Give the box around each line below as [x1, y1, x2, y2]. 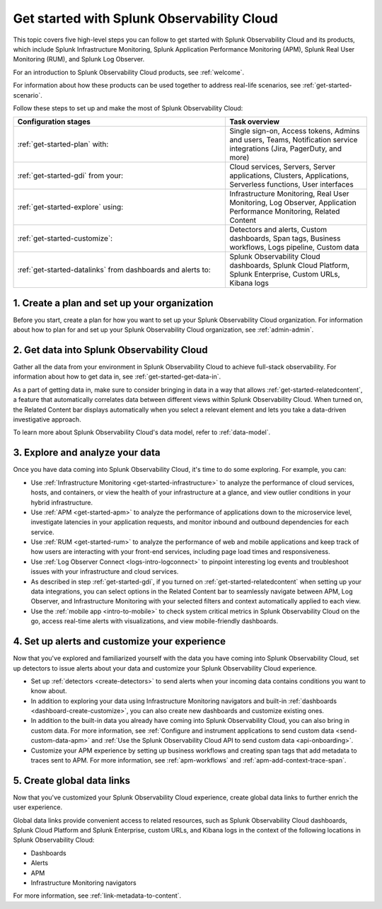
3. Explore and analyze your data [13, 446, 161, 459]
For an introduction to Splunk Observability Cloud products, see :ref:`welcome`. [13, 68, 244, 76]
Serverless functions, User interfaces [229, 180, 354, 190]
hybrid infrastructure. [30, 498, 93, 506]
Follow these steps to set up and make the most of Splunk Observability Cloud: [13, 103, 243, 112]
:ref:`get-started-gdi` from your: [17, 170, 124, 180]
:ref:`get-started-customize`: [17, 233, 113, 243]
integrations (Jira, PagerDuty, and [229, 144, 342, 154]
